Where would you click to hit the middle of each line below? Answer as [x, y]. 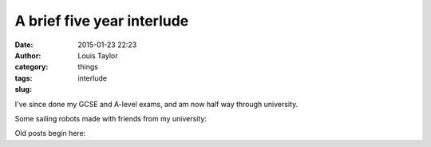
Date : [24, 45]
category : [32, 67]
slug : [23, 89]
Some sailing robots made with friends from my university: [111, 118]
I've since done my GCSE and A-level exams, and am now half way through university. [156, 104]
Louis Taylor [98, 55]
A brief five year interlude [102, 21]
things [88, 67]
